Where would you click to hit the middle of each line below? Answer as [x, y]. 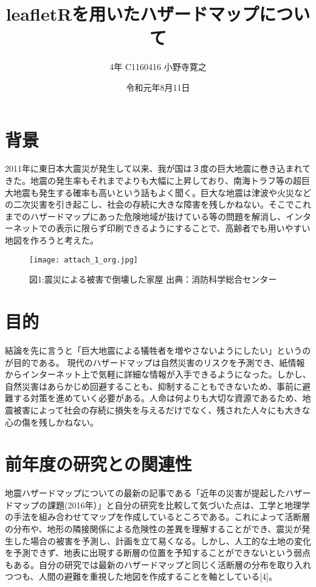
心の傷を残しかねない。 [52, 422]
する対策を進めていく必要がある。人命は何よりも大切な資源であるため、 [158, 398]
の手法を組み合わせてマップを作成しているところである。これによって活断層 [158, 517]
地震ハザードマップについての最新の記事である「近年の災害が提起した [145, 493]
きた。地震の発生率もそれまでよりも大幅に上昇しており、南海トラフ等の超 [153, 181]
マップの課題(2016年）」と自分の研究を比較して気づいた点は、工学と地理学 [162, 504]
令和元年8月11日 [158, 87]
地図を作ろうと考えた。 [52, 240]
